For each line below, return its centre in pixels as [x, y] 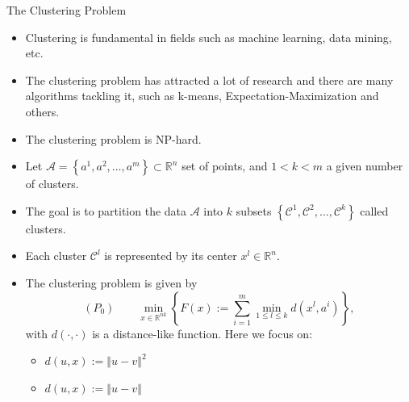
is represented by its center [171, 255]
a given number [365, 166]
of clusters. [52, 184]
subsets [254, 210]
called [374, 210]
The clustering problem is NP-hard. [113, 138]
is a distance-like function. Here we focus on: [202, 333]
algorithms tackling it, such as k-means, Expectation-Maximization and [202, 96]
